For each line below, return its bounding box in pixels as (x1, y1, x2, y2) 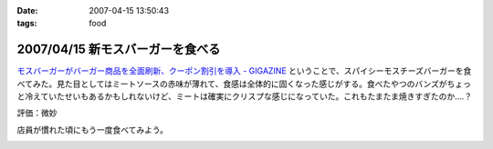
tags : (16, 18, 37, 29)
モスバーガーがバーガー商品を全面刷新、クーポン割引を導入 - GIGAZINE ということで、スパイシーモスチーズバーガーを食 (16, 65, 472, 76)
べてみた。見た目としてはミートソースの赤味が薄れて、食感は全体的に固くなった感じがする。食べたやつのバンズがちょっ (16, 78, 472, 89)
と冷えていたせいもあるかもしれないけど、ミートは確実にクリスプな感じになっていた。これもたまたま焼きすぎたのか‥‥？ (16, 91, 473, 102)
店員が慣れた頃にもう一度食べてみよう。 (16, 124, 169, 135)
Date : (16, 5, 38, 15)
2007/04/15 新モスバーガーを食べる (16, 42, 221, 57)
